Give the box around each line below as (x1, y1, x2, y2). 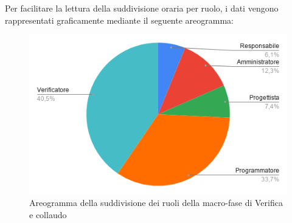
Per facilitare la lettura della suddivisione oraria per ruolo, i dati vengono (5, 2, 279, 14)
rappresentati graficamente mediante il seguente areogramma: (5, 13, 234, 26)
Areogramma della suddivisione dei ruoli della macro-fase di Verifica (29, 196, 283, 208)
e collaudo (29, 208, 67, 221)
